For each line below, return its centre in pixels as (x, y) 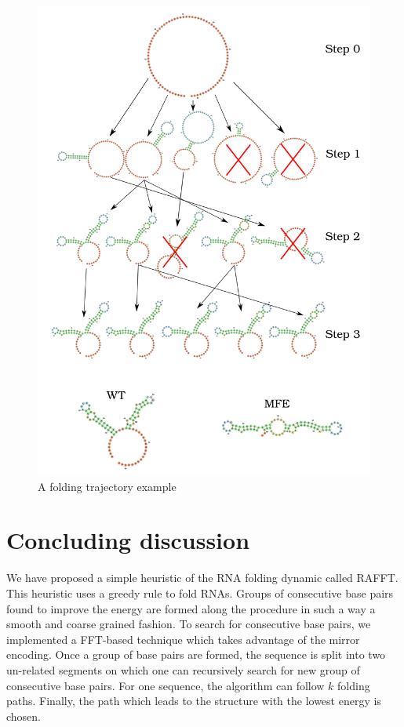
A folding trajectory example (107, 486)
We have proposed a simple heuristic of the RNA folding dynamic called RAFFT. (202, 578)
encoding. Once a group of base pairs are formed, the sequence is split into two (196, 654)
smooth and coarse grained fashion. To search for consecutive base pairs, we (189, 624)
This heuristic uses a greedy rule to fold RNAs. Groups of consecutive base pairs (200, 593)
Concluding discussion (128, 540)
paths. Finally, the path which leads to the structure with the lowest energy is (194, 701)
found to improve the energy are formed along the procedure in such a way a (191, 608)
